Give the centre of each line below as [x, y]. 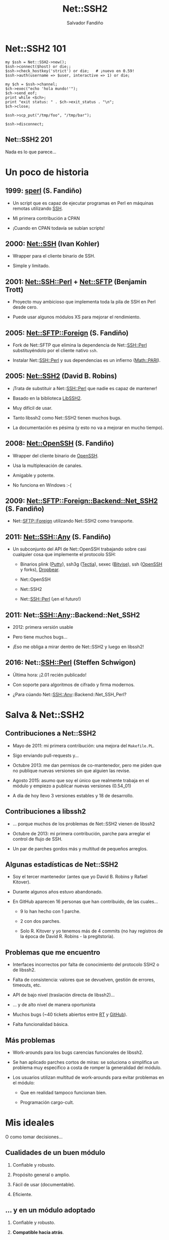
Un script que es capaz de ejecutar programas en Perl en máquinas [83, 203]
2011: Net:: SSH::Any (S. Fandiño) [58, 537]
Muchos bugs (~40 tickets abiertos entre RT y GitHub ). [70, 1014]
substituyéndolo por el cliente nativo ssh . [55, 350]
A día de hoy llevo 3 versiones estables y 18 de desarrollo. [73, 795]
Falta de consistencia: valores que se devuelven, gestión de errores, [84, 980]
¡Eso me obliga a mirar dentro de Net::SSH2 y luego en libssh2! [78, 647]
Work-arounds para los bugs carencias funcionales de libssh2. [78, 1052]
